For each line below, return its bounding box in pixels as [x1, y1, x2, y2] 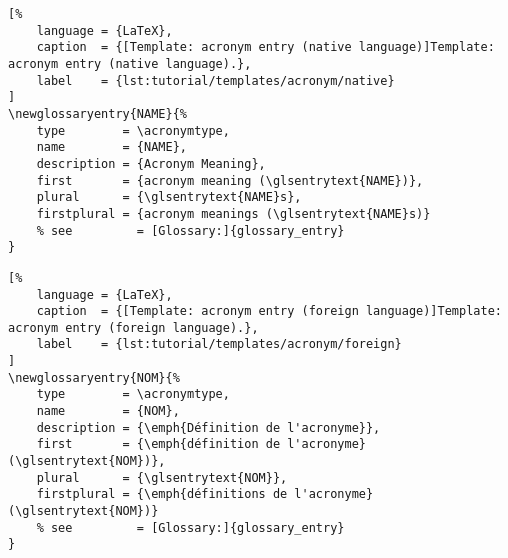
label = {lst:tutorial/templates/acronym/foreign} [36, 337, 402, 352]
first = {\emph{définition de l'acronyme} [36, 437, 366, 452]
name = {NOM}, [36, 404, 180, 419]
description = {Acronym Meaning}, [36, 156, 266, 171]
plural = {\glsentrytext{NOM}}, [36, 470, 288, 485]
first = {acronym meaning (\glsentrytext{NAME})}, [36, 173, 424, 188]
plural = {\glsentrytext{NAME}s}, [36, 190, 302, 205]
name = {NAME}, [36, 140, 187, 155]
